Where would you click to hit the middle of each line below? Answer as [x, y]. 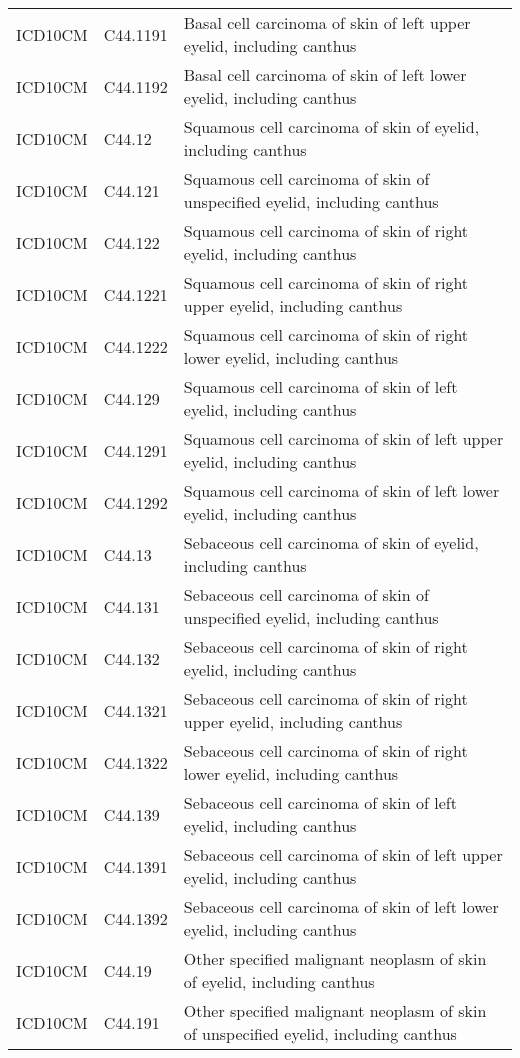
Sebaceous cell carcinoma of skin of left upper [343, 854]
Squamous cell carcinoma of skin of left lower [341, 490]
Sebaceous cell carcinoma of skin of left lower [341, 906]
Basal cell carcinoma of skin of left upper [327, 22]
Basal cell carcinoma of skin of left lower [325, 74]
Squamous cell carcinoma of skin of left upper [343, 438]
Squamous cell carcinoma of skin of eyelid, [331, 126]
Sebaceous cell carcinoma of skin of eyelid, [331, 542]
